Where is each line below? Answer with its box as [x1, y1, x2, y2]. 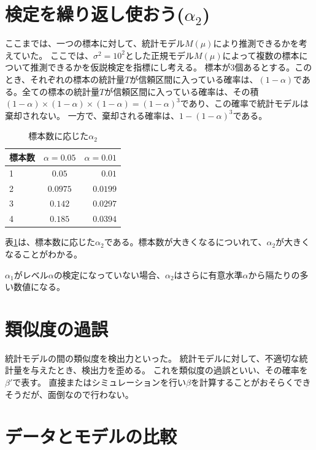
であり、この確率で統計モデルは [180, 97, 309, 110]
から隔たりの [248, 268, 300, 281]
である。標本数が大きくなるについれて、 [104, 235, 267, 248]
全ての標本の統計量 [21, 85, 99, 97]
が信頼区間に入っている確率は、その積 [104, 85, 259, 97]
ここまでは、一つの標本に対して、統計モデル [5, 37, 185, 50]
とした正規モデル [125, 48, 194, 61]
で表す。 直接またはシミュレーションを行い [12, 376, 186, 389]
